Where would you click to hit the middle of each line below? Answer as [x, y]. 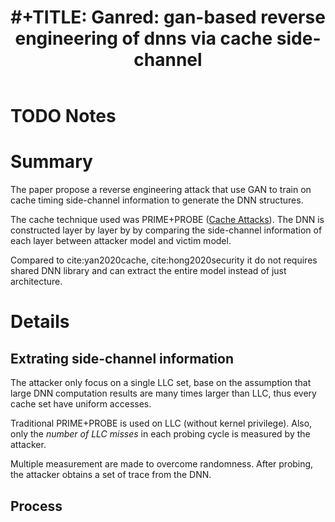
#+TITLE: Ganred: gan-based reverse [168, 17]
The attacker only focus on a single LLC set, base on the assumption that [161, 383]
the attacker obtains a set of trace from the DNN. [111, 475]
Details [40, 322]
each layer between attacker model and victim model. [121, 241]
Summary [51, 162]
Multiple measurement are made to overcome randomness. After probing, [162, 464]
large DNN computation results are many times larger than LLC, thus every [163, 393]
